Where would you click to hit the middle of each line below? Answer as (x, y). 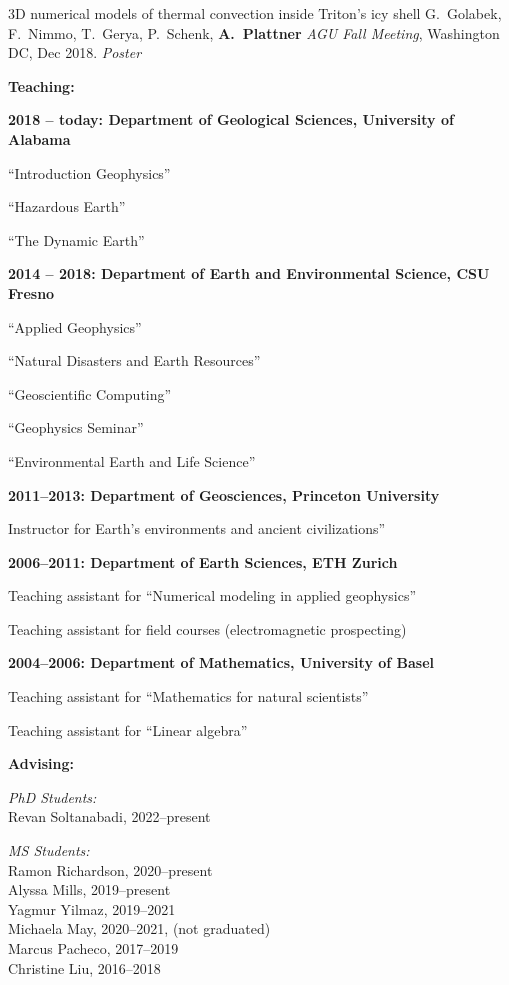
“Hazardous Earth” (67, 206)
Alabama (39, 138)
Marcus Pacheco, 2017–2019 (93, 948)
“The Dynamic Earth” (76, 239)
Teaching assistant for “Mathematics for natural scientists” (188, 696)
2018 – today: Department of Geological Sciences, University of (231, 119)
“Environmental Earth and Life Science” (132, 460)
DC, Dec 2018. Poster (75, 52)
